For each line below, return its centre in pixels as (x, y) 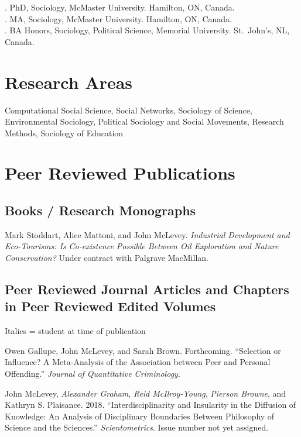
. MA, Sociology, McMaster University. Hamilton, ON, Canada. (118, 18)
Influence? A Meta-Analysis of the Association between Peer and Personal (138, 362)
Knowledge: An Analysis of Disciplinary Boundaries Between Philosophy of (140, 416)
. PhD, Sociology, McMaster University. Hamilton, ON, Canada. (120, 7)
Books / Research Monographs (100, 210)
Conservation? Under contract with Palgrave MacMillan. (107, 258)
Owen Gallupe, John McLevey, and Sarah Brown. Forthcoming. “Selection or (143, 350)
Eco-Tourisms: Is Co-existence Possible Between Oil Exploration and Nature (142, 246)
